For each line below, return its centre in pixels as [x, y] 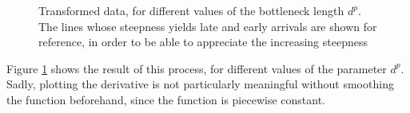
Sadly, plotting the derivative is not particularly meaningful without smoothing [200, 84]
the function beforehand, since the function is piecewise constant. [166, 99]
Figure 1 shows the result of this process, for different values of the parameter [197, 68]
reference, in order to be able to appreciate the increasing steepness [203, 42]
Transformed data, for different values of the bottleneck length [191, 10]
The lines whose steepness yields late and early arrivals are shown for [208, 26]
